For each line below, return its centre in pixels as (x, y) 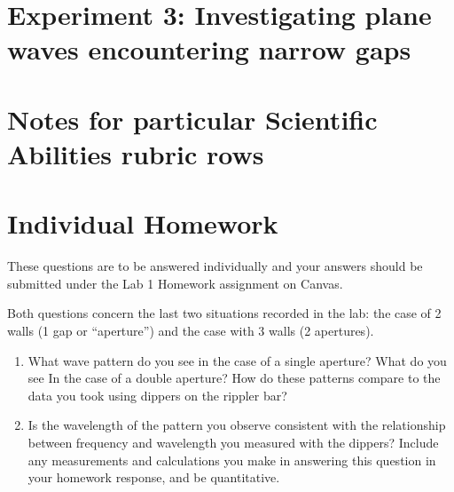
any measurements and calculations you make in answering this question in (232, 460)
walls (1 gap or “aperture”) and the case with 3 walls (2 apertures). (191, 331)
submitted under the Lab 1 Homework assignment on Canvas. (175, 283)
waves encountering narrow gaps (209, 49)
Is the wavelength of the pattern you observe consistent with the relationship (237, 425)
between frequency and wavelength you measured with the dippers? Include (233, 442)
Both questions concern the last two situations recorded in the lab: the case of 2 (224, 313)
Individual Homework (143, 223)
